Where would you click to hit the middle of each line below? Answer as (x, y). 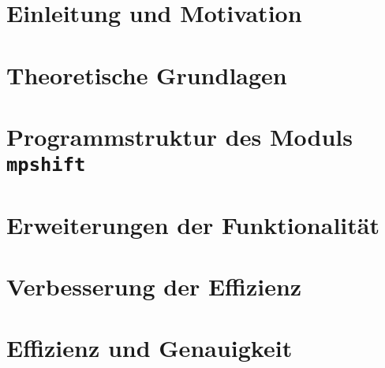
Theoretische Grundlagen (147, 74)
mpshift (46, 165)
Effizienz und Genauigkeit (150, 348)
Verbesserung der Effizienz (154, 286)
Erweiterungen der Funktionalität (193, 224)
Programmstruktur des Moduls (179, 136)
